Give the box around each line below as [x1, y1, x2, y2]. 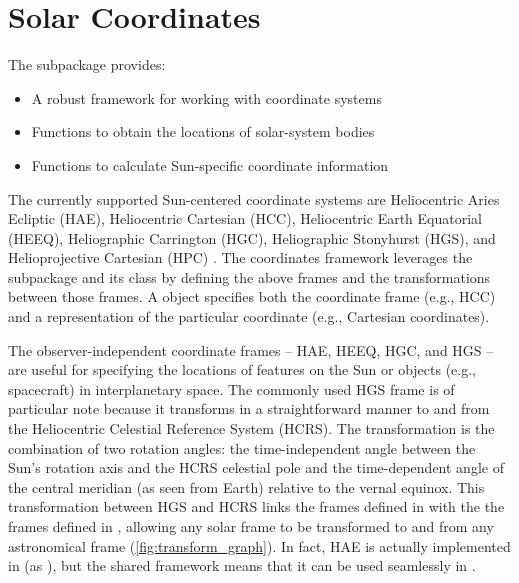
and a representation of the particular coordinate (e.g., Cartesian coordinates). [8, 306, 490, 327]
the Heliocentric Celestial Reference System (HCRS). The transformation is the [8, 418, 495, 439]
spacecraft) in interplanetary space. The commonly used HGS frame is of [8, 378, 455, 399]
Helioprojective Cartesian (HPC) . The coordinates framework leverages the [8, 247, 473, 268]
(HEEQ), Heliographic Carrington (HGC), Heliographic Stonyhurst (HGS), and [8, 227, 496, 248]
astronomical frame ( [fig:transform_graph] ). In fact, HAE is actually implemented [8, 535, 511, 556]
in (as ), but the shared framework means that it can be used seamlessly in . [8, 555, 476, 576]
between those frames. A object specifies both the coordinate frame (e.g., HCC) [8, 286, 496, 307]
